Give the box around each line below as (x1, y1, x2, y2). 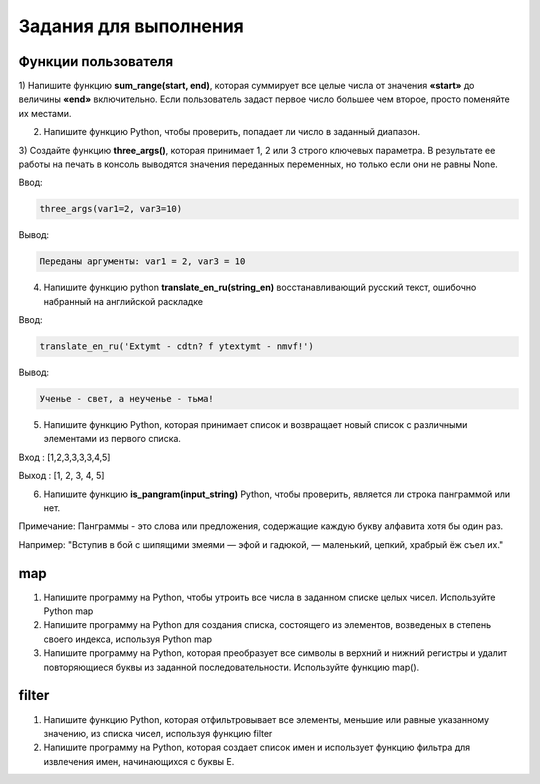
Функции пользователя (18, 53, 174, 70)
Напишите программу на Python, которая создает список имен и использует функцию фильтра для (43, 741, 471, 754)
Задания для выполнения (18, 15, 244, 37)
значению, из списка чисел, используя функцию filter (43, 727, 273, 739)
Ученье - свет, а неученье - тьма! (39, 393, 214, 405)
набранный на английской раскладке (43, 295, 204, 307)
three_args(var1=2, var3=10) (39, 203, 183, 215)
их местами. (18, 107, 72, 119)
